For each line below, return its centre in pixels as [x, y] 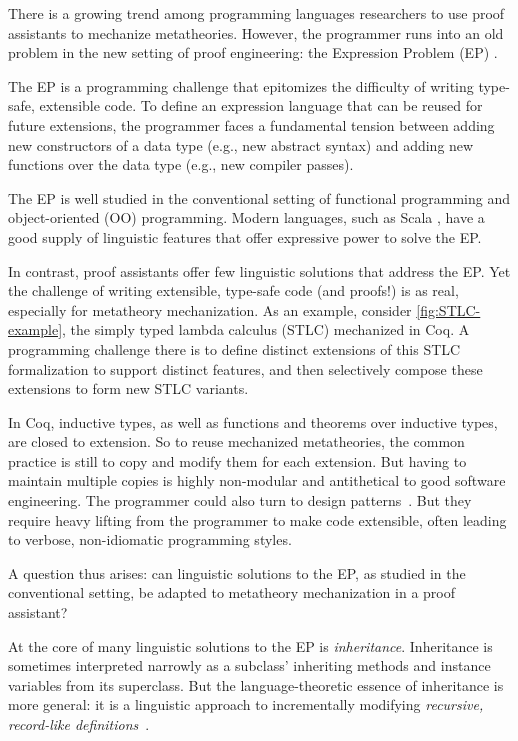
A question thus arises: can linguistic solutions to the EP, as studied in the [237, 572]
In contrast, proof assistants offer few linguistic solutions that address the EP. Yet [259, 270]
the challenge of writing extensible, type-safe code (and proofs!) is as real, [233, 290]
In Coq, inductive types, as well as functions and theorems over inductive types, [253, 421]
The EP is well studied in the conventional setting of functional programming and [259, 197]
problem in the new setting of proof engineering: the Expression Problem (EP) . [253, 52]
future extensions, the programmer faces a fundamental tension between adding [251, 124]
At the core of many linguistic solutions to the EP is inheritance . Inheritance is [250, 645]
